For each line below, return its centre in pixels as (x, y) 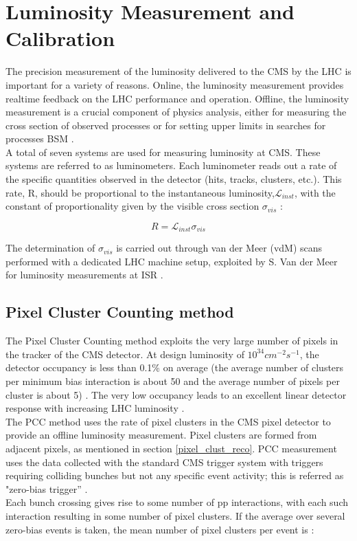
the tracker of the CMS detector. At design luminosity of (125, 354)
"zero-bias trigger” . (47, 488)
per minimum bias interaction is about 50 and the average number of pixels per (173, 381)
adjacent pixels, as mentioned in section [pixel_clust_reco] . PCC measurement (171, 449)
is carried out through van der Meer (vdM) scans (219, 248)
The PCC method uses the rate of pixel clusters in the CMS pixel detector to (168, 421)
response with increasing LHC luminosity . (95, 408)
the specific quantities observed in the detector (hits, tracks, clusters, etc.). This (174, 179)
